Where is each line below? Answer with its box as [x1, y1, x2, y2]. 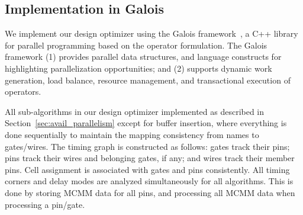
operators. [5, 85, 41, 98]
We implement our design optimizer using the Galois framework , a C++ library [5, 27, 298, 40]
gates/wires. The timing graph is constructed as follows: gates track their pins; [5, 140, 290, 152]
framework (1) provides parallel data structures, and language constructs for [5, 50, 282, 63]
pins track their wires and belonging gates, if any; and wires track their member [5, 152, 295, 164]
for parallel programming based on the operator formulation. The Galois [5, 38, 267, 51]
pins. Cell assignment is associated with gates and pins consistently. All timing [5, 163, 290, 175]
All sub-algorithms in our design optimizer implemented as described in [5, 105, 265, 117]
